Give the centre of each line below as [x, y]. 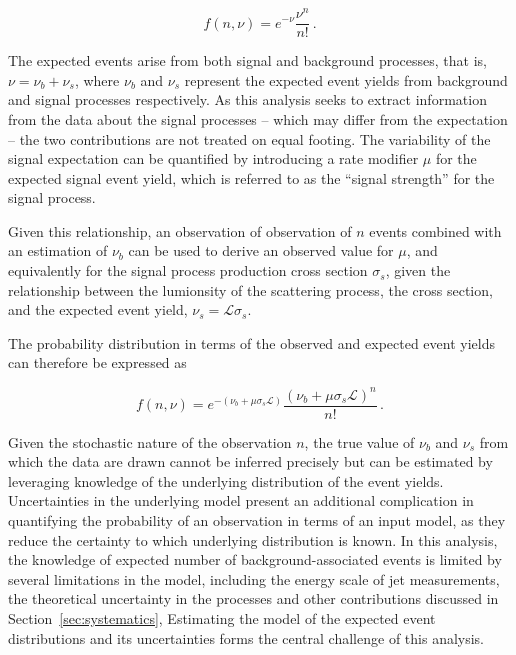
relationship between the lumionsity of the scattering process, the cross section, [250, 289]
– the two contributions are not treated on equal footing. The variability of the [249, 138]
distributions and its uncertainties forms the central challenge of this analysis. [246, 637]
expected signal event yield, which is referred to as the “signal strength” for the [251, 177]
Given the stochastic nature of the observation [150, 441]
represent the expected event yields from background [346, 79]
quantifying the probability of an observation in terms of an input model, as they [257, 519]
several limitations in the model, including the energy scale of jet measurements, [254, 578]
